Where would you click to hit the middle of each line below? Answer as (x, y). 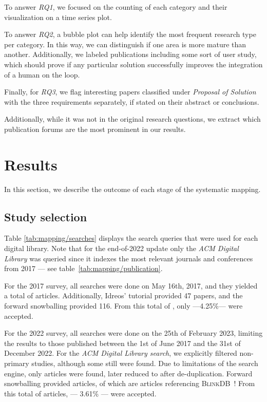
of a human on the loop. (42, 74)
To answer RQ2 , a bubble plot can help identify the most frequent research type (130, 34)
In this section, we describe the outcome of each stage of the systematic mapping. (132, 189)
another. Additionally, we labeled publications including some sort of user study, (130, 54)
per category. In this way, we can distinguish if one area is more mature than (125, 44)
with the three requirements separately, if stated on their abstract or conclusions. (132, 101)
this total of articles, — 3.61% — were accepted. (80, 393)
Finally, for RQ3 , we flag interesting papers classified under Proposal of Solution (130, 92)
